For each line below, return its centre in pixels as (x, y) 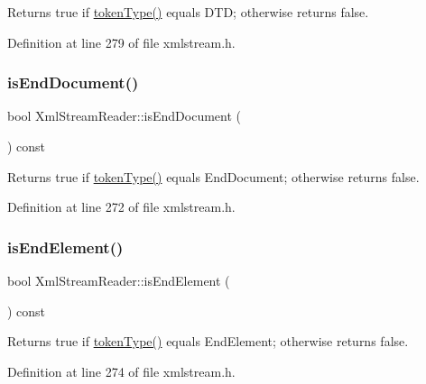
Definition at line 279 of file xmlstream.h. (121, 42)
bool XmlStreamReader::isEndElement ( (119, 280)
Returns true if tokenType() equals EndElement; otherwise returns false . (208, 341)
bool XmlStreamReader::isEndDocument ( (124, 116)
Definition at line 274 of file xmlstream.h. (121, 371)
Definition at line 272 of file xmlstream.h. (121, 207)
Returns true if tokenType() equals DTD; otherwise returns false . (188, 12)
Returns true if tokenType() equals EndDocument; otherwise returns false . (213, 176)
